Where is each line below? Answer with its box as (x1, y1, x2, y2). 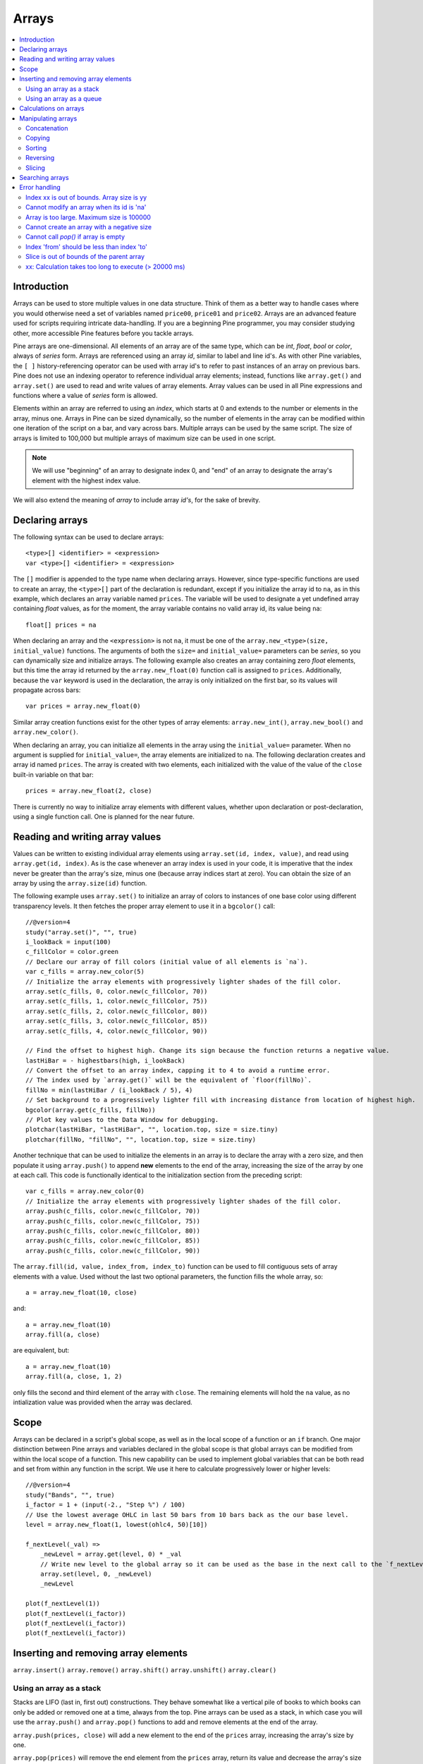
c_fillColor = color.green (25, 948, 119, 956)
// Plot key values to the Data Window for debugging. (25, 1116, 219, 1124)
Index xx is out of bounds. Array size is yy (25, 193, 147, 201)
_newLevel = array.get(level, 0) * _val (39, 1550, 183, 1559)
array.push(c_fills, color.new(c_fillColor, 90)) (25, 1246, 201, 1255)
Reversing (25, 154, 55, 162)
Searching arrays (19, 174, 70, 182)
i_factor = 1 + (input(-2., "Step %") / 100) (25, 1501, 186, 1509)
